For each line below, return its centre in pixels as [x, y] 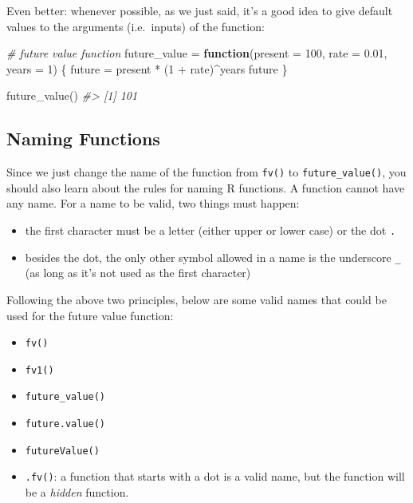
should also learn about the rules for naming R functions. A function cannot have [206, 187]
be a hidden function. [77, 492]
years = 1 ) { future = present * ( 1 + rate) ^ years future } [147, 68]
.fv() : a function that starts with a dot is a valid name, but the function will [215, 476]
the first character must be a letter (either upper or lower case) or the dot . [210, 230]
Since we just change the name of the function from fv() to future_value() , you [206, 172]
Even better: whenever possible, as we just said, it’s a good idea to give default [200, 10]
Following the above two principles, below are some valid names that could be [197, 299]
